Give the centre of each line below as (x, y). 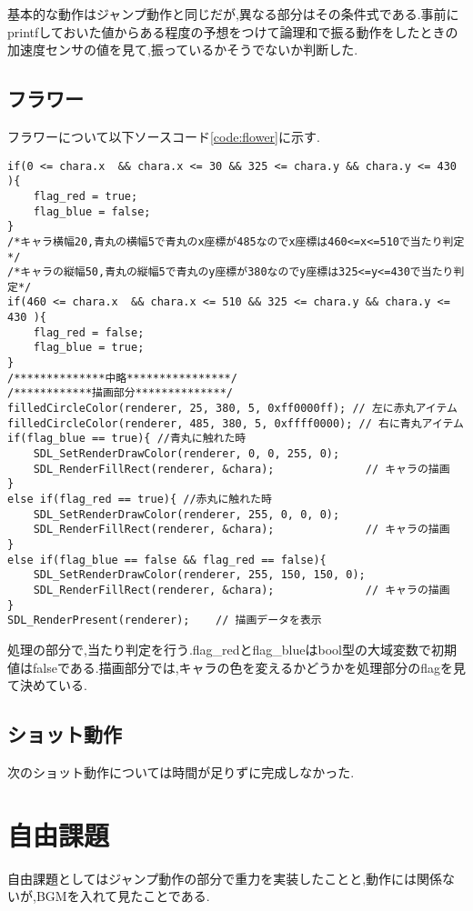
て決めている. (47, 685)
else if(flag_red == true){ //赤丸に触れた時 (140, 500)
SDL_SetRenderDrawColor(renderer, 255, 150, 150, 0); (199, 575)
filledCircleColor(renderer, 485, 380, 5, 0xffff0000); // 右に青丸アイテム (236, 423)
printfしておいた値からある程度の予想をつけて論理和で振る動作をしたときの (233, 31)
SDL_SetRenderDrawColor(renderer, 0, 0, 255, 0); (186, 454)
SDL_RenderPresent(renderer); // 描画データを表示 (165, 621)
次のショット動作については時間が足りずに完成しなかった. (181, 771)
